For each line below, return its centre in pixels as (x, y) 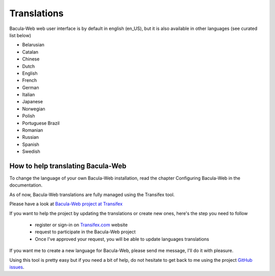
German (31, 87)
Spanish (31, 144)
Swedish (31, 151)
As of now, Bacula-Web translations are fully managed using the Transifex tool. (92, 194)
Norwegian (34, 109)
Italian (29, 95)
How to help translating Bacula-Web (68, 166)
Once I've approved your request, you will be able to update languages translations (122, 239)
